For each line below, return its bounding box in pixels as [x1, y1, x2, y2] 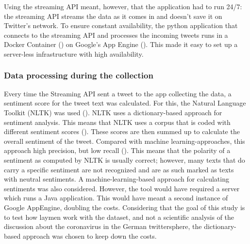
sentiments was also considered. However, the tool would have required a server [4, 183, 240, 193]
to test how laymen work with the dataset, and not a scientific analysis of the [4, 212, 234, 222]
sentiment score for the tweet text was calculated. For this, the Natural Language [4, 98, 246, 108]
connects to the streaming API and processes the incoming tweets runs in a [4, 30, 228, 40]
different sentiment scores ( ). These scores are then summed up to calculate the [4, 126, 240, 137]
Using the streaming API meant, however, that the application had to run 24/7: [4, 1, 242, 11]
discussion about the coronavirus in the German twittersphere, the [4, 221, 202, 231]
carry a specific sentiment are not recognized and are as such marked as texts [4, 164, 234, 174]
